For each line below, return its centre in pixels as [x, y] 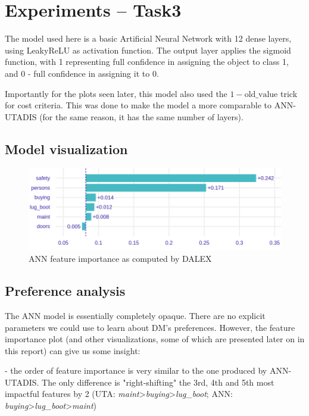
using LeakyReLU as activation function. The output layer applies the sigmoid [148, 50]
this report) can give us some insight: [73, 350]
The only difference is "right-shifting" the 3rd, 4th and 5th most [158, 382]
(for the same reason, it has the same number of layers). [141, 116]
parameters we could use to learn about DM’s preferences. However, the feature [150, 327]
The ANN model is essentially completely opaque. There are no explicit [135, 315]
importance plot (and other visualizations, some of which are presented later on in [155, 339]
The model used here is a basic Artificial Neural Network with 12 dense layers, [148, 38]
